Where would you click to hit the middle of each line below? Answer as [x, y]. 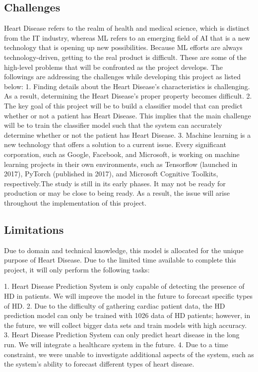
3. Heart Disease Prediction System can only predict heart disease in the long [122, 335]
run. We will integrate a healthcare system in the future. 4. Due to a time [116, 345]
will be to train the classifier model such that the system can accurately [113, 125]
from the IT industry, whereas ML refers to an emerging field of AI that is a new [127, 37]
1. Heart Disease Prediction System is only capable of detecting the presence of [124, 286]
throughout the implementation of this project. [75, 202]
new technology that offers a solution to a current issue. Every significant [115, 144]
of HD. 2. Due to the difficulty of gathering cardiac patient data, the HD [115, 305]
